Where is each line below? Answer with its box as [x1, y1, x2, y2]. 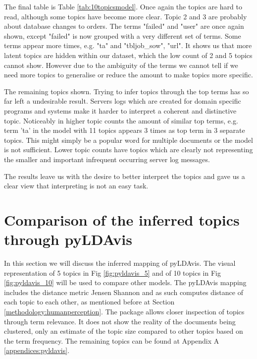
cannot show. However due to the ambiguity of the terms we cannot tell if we [4, 60, 238, 70]
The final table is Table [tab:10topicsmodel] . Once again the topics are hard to [4, 1, 243, 11]
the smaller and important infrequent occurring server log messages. [4, 154, 210, 164]
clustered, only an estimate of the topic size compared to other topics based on [4, 326, 243, 336]
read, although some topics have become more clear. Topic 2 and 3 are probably [4, 11, 247, 21]
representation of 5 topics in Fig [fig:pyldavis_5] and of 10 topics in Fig [4, 267, 221, 278]
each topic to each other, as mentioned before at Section [4, 297, 175, 307]
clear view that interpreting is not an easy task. [4, 180, 149, 191]
